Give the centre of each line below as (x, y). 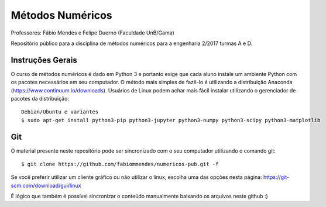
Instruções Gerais (44, 60)
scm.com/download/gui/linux (46, 185)
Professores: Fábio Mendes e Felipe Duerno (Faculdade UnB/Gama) (93, 33)
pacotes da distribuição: (40, 99)
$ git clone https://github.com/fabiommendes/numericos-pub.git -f (120, 164)
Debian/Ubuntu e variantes (60, 112)
